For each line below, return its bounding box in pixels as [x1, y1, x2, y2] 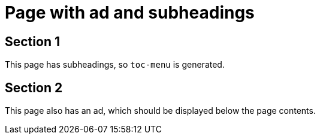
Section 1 [5, 34, 60, 49]
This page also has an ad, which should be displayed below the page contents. [5, 105, 316, 116]
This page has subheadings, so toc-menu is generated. [5, 59, 225, 70]
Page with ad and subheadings [5, 2, 255, 23]
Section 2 [5, 80, 63, 95]
